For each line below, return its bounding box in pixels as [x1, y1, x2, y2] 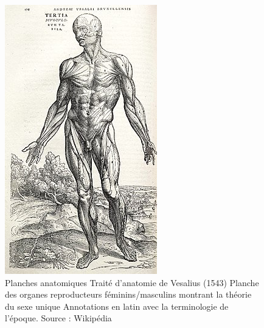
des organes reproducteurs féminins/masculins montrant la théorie [5, 288, 252, 301]
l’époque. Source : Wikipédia [5, 312, 112, 324]
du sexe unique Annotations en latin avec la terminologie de [5, 299, 229, 312]
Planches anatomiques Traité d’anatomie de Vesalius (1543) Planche [5, 276, 259, 289]
